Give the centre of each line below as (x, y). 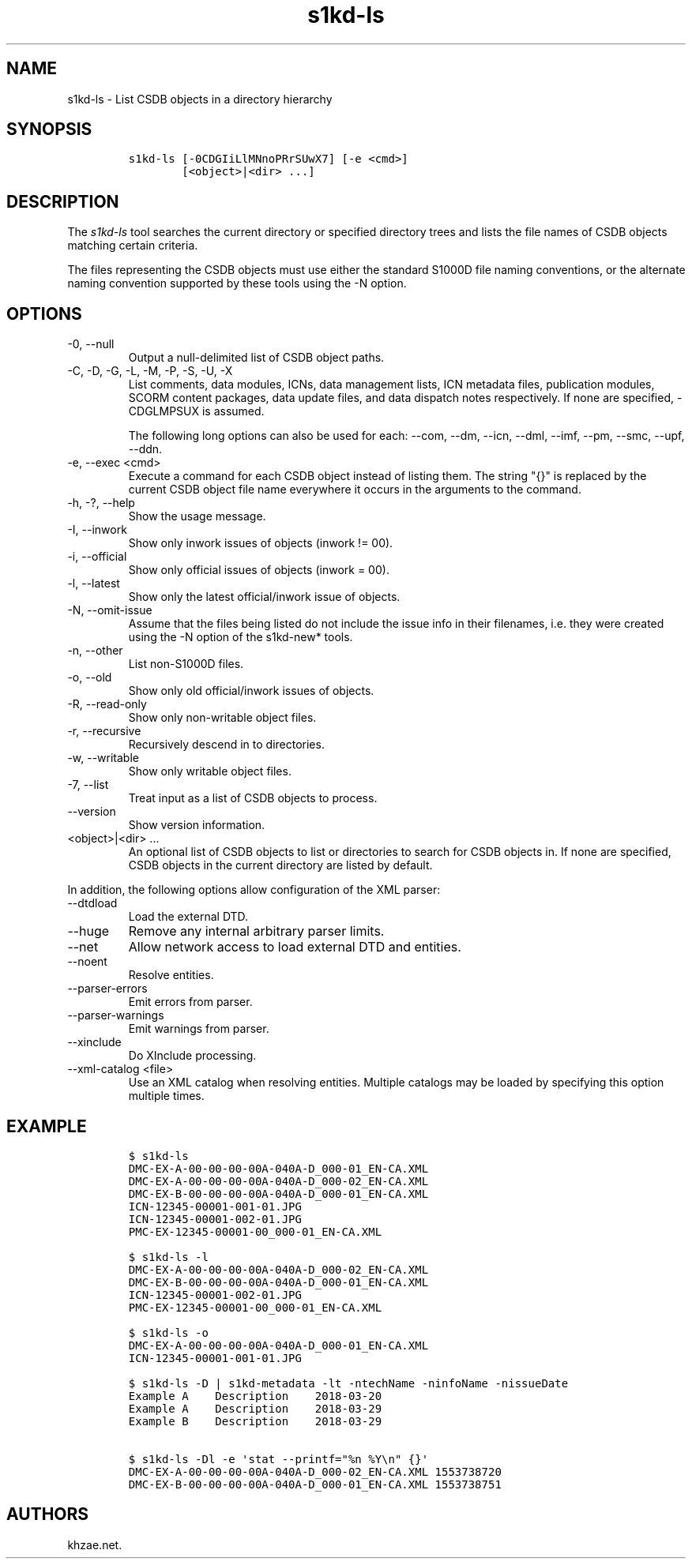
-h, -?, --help (101, 503)
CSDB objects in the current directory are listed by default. (280, 865)
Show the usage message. (197, 516)
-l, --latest (94, 584)
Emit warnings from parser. (199, 1029)
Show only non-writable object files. (222, 718)
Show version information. (197, 825)
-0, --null (91, 344)
